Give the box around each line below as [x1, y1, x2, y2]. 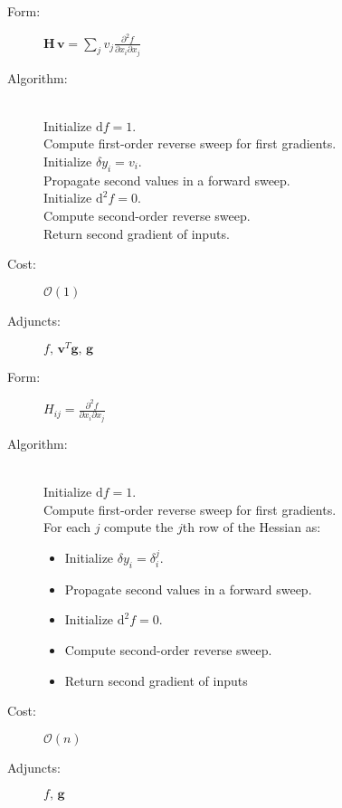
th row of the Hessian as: [182, 518, 321, 537]
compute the [104, 518, 174, 537]
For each [43, 518, 90, 537]
